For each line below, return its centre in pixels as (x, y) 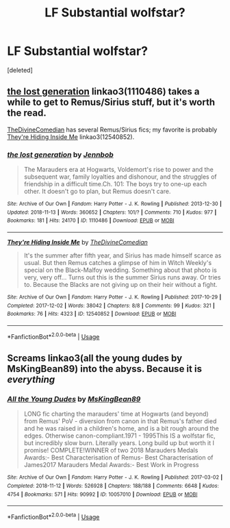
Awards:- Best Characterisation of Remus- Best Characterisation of (118, 457)
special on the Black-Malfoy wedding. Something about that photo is (120, 270)
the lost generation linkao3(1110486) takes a (103, 91)
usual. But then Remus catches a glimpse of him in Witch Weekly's (118, 263)
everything (31, 380)
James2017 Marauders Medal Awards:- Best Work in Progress (112, 465)
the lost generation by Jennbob (61, 154)
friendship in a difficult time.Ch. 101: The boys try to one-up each (115, 184)
